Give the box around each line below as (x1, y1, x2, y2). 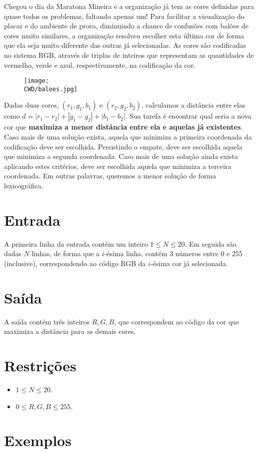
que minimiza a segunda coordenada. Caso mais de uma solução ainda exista (4, 151, 238, 161)
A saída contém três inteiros (4, 316, 90, 326)
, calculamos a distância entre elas (141, 100, 246, 110)
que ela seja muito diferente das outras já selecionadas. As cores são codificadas (4, 40, 247, 50)
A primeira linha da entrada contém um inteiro (4, 238, 148, 249)
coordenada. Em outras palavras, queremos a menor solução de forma (4, 170, 216, 181)
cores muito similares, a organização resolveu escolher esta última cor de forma (4, 30, 245, 40)
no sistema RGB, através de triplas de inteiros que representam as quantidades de (4, 49, 254, 60)
